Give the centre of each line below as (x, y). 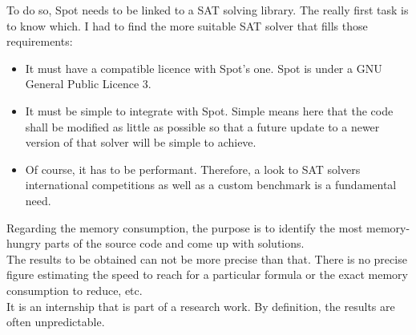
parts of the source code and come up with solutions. (174, 243)
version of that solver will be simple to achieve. (141, 142)
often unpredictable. (56, 322)
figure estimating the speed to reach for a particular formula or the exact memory (207, 274)
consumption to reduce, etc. (75, 290)
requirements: (40, 41)
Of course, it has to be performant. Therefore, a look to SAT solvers (193, 169)
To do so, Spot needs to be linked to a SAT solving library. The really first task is (208, 10)
